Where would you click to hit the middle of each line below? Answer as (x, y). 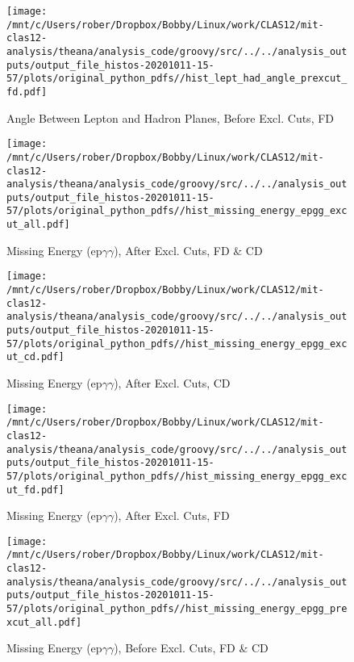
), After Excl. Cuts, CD (172, 382)
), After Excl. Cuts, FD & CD (188, 250)
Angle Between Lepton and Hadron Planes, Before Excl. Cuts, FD (171, 117)
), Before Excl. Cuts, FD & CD (191, 648)
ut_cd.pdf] (35, 357)
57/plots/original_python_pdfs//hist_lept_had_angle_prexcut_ (177, 79)
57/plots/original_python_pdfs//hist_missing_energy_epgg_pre (177, 609)
